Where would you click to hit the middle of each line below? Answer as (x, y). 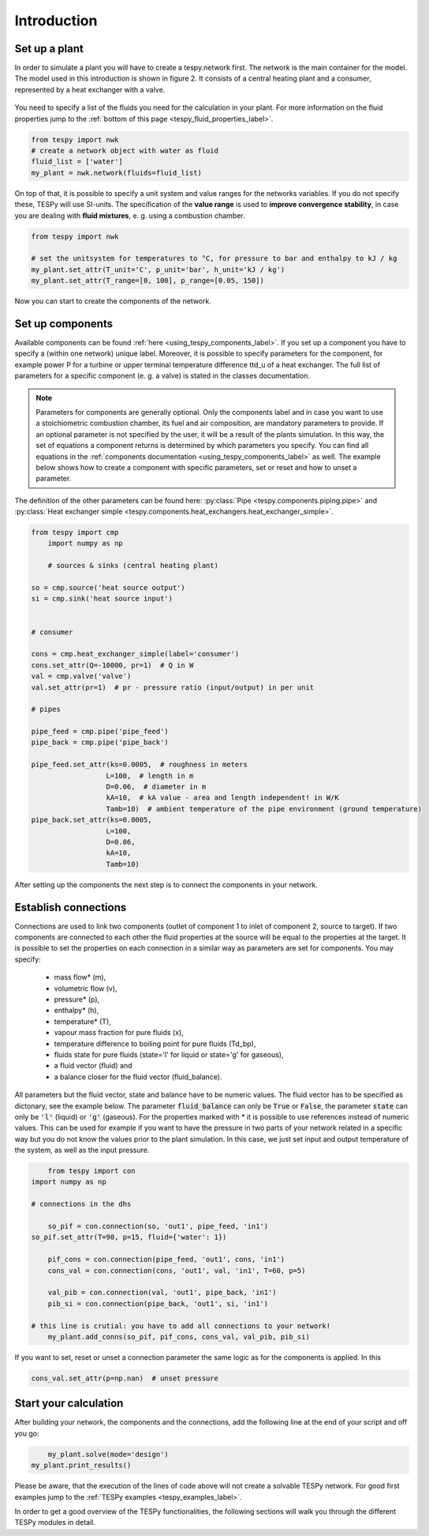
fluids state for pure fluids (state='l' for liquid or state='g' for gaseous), (169, 1054)
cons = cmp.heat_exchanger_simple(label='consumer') (135, 654)
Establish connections (71, 907)
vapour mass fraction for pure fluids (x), (119, 1033)
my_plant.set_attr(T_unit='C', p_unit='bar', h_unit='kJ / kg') (158, 269)
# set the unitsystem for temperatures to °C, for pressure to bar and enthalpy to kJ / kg (214, 258)
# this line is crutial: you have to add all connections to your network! (181, 1326)
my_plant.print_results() (81, 1465)
